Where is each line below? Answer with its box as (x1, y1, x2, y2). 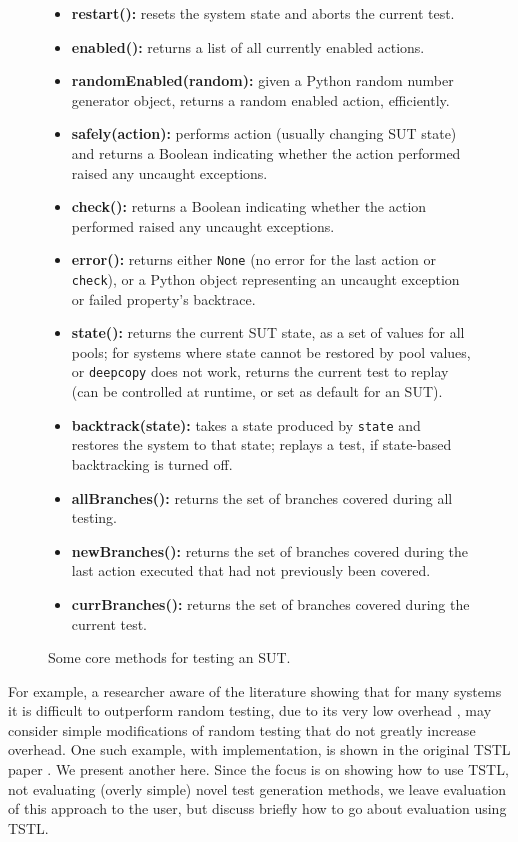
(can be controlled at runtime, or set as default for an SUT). (71, 381, 443, 402)
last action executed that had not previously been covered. (71, 560, 431, 581)
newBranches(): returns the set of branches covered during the (71, 540, 469, 561)
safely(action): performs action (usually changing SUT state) (71, 123, 457, 144)
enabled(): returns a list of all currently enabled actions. (71, 36, 425, 57)
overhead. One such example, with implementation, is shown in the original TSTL (8, 739, 511, 760)
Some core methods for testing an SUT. (48, 647, 291, 668)
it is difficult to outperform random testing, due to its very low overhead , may (8, 700, 492, 721)
